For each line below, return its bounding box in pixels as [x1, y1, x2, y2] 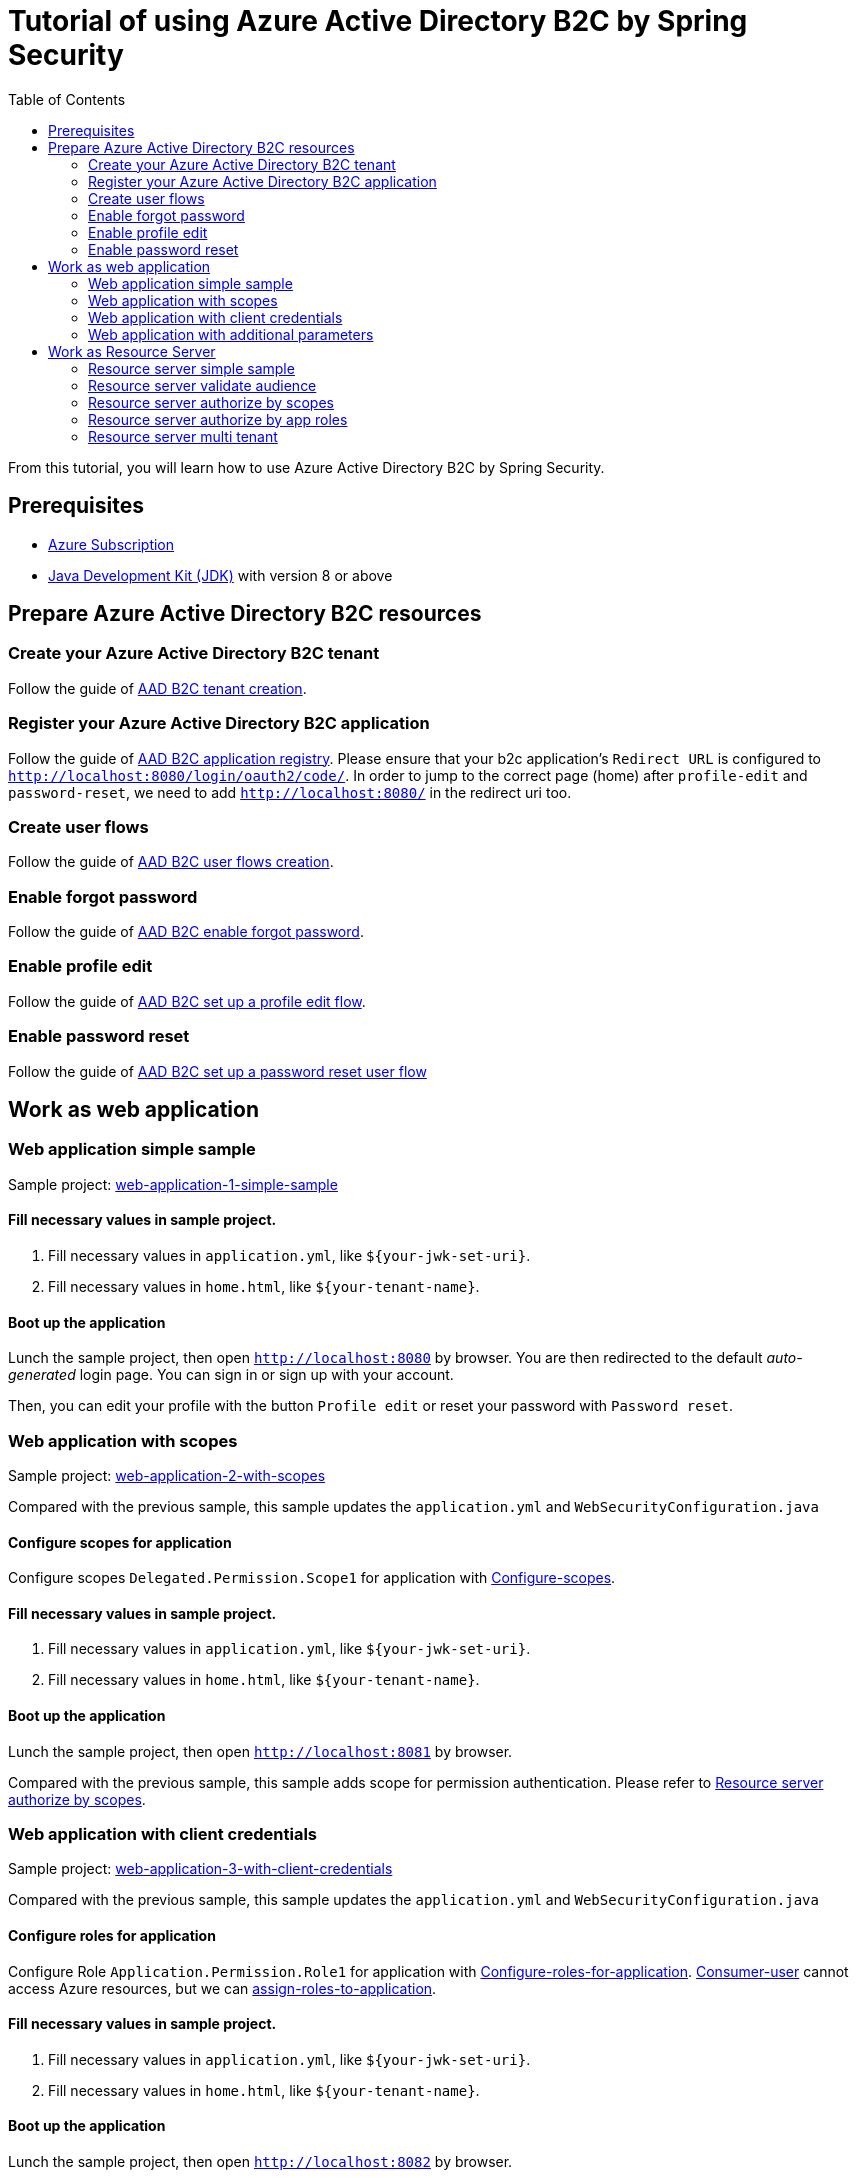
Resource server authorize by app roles [88, 410, 348, 428]
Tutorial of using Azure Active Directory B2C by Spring [8, 4, 748, 38]
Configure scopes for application [8, 1533, 232, 1551]
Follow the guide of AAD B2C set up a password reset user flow [8, 1062, 427, 1080]
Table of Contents [8, 90, 126, 108]
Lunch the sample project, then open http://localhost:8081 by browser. [8, 1742, 513, 1760]
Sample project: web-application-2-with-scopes [8, 1466, 326, 1484]
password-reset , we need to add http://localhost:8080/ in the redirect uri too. [8, 783, 572, 801]
